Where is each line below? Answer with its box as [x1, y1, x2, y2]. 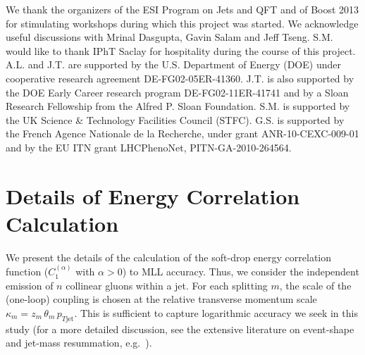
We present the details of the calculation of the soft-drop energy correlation [6, 249, 332, 264]
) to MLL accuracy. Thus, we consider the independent [122, 264, 359, 279]
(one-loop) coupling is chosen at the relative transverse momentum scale [6, 292, 317, 306]
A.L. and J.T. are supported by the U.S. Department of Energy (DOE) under [6, 57, 341, 72]
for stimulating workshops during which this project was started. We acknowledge [6, 15, 359, 30]
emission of [6, 278, 54, 292]
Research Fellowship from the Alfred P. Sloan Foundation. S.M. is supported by [6, 99, 350, 113]
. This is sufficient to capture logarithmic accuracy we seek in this [74, 306, 358, 320]
